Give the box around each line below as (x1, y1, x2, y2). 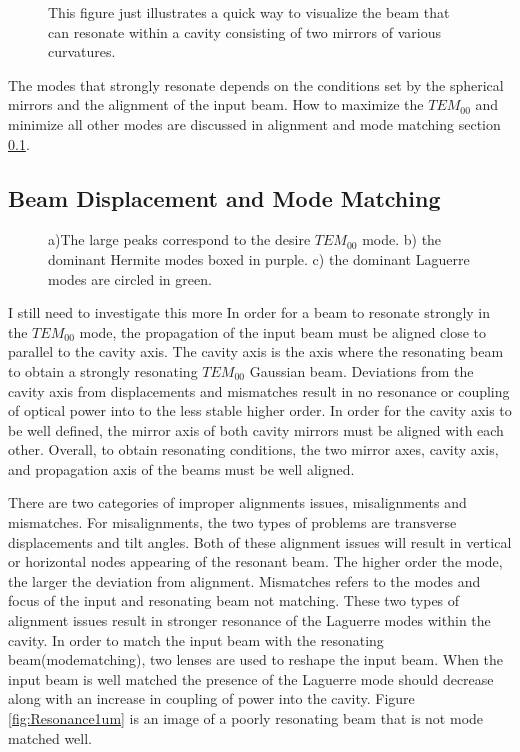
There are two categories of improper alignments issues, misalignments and (8, 492, 467, 513)
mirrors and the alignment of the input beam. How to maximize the (8, 94, 424, 115)
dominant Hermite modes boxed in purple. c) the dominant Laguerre (48, 248, 470, 269)
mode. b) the (362, 229, 442, 250)
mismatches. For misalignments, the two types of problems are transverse (8, 512, 457, 533)
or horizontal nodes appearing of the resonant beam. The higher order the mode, (8, 551, 503, 572)
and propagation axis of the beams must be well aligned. (8, 458, 355, 479)
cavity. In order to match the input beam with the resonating (8, 629, 384, 650)
